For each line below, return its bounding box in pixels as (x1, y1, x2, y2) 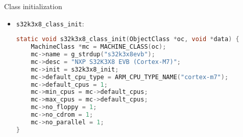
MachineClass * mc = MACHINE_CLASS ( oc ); (31, 43, 166, 51)
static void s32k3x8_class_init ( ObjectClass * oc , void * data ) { (16, 36, 239, 43)
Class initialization (4, 1, 62, 11)
